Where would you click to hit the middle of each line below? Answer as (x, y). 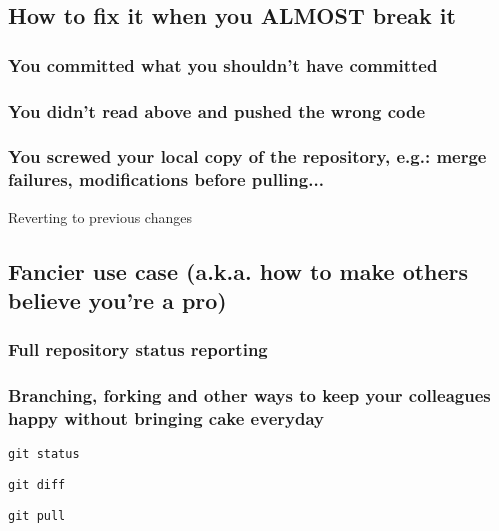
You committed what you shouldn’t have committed (223, 64)
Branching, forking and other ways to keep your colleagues (249, 395)
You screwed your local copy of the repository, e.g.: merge (247, 156)
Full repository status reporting (138, 349)
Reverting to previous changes (100, 216)
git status (44, 454)
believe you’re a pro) (117, 299)
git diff (37, 485)
